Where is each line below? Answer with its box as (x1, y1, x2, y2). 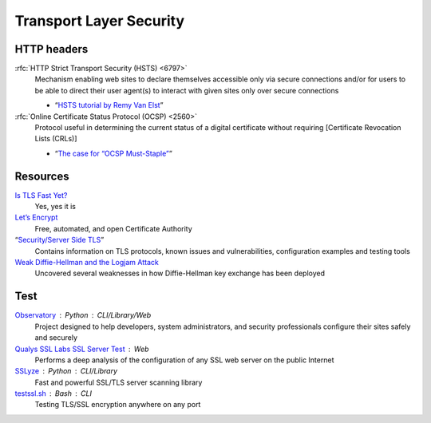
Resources (14, 169, 69, 183)
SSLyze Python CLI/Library (14, 366, 118, 376)
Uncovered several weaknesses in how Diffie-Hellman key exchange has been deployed (34, 268, 325, 279)
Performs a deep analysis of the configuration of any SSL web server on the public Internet (34, 355, 334, 365)
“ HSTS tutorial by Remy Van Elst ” (54, 101, 164, 110)
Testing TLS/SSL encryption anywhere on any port (34, 400, 201, 409)
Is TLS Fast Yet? (14, 190, 68, 200)
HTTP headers (14, 42, 89, 56)
